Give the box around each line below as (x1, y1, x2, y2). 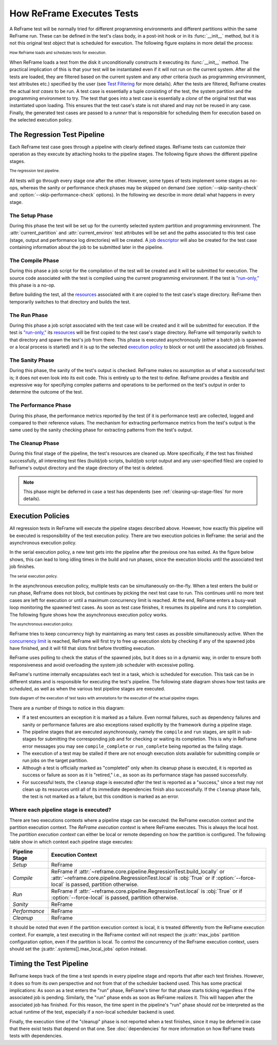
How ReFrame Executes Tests (9, 8, 138, 19)
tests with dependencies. (9, 1033, 63, 1039)
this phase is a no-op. (9, 282, 56, 288)
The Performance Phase (9, 402, 71, 409)
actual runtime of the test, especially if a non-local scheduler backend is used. (9, 1009, 175, 1015)
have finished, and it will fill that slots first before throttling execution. (9, 645, 155, 651)
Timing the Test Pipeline (9, 960, 89, 968)
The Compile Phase (9, 257, 59, 264)
